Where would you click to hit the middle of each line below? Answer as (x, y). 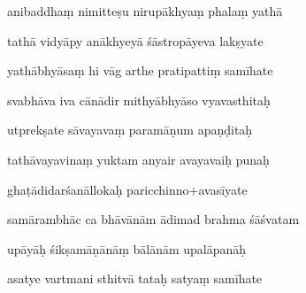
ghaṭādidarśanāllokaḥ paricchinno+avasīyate (127, 189)
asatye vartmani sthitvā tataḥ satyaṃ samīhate (135, 278)
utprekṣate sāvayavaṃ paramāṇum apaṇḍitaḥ (130, 130)
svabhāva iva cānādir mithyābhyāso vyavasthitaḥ (139, 100)
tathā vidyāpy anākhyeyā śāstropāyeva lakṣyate (135, 40)
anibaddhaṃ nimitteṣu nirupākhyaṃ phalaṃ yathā (145, 11)
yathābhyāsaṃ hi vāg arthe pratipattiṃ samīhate (140, 70)
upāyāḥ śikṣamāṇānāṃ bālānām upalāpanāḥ (127, 248)
